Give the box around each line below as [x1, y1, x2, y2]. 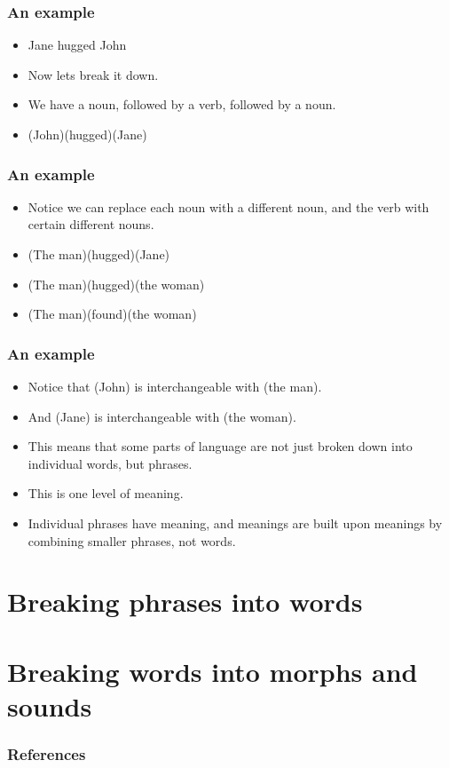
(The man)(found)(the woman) [28, 305, 197, 323]
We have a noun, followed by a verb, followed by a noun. [28, 95, 336, 114]
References [7, 743, 86, 765]
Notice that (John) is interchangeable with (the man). [28, 377, 322, 395]
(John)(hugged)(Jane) [28, 125, 147, 143]
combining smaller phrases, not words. [28, 531, 236, 550]
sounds [7, 687, 92, 724]
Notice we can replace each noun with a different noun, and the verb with [28, 197, 429, 216]
